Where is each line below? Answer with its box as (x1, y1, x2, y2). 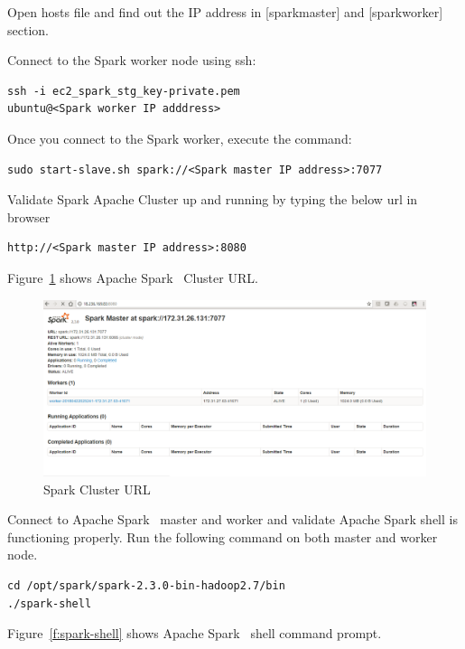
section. (7, 20, 49, 39)
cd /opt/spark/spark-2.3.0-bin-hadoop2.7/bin (7, 578, 285, 592)
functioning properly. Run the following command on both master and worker (7, 527, 438, 546)
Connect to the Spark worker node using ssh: (7, 51, 256, 70)
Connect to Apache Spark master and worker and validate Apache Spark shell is (7, 510, 458, 529)
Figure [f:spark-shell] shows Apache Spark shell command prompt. (7, 624, 382, 643)
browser (7, 207, 51, 226)
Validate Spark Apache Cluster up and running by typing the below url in (7, 190, 418, 209)
